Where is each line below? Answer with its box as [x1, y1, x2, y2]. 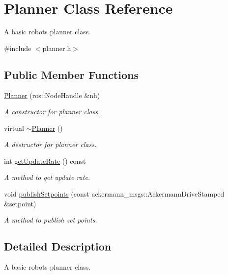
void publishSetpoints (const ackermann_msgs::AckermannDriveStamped [4, 189, 225, 199]
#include [4, 43, 31, 53]
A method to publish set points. [4, 215, 97, 225]
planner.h [42, 43, 71, 53]
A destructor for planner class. [4, 139, 97, 150]
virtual [4, 123, 24, 133]
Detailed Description [4, 239, 112, 254]
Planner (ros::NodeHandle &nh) [4, 90, 100, 100]
